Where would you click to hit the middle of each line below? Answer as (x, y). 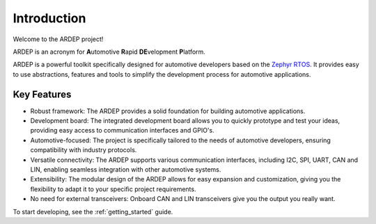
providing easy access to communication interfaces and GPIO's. (123, 130)
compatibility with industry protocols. (84, 150)
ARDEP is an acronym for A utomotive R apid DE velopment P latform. (109, 52)
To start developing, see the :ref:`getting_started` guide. (93, 211)
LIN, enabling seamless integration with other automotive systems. (126, 169)
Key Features (42, 94)
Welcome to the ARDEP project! (58, 39)
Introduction (49, 18)
